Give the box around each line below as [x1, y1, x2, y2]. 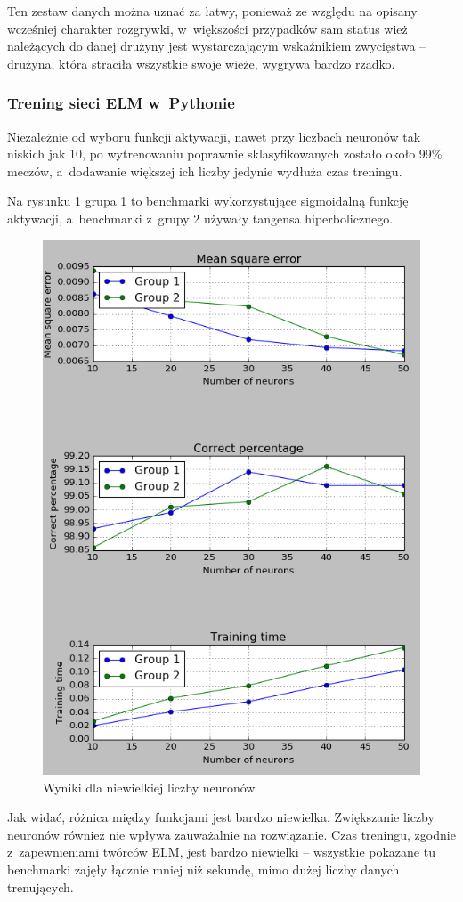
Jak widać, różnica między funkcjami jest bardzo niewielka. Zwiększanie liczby [7, 808, 435, 826]
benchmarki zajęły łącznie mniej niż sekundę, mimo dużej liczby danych [7, 860, 400, 879]
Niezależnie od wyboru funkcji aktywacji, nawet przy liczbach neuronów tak [7, 126, 421, 145]
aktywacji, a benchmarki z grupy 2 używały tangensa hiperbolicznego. [7, 208, 394, 227]
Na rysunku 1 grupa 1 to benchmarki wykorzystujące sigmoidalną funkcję [7, 191, 409, 210]
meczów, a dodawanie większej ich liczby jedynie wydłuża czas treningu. [7, 161, 402, 180]
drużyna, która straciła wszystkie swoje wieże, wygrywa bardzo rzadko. [7, 53, 395, 72]
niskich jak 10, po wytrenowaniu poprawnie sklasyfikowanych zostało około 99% [7, 144, 443, 163]
